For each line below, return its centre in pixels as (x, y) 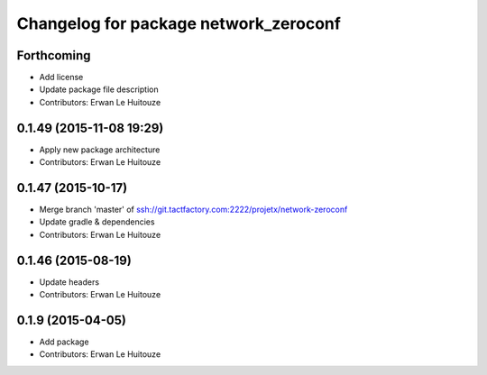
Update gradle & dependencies (97, 222)
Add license (61, 78)
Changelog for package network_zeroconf (179, 23)
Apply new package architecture (100, 150)
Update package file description (99, 89)
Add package (64, 342)
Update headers (69, 282)
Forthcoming (54, 55)
